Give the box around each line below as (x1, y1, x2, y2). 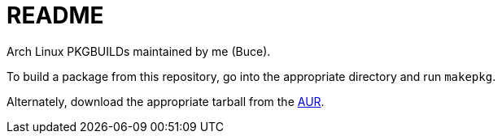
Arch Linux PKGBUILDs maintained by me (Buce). (7, 44, 271, 58)
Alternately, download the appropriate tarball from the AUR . (7, 94, 325, 108)
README (7, 2, 104, 29)
